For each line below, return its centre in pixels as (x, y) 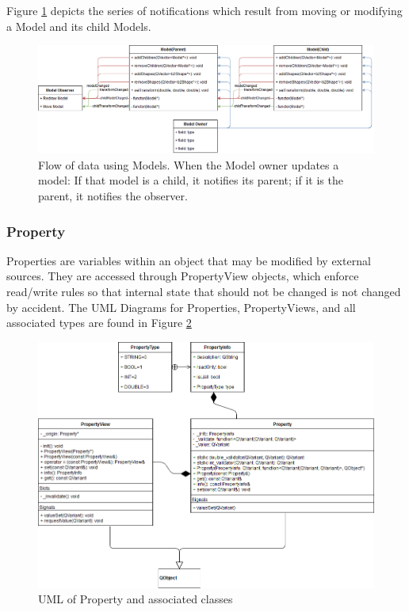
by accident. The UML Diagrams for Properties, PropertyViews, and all (181, 307)
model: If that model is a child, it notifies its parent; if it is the (191, 180)
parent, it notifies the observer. (113, 196)
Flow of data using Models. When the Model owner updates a (189, 164)
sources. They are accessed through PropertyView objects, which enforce (183, 276)
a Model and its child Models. (79, 26)
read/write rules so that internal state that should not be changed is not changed (204, 292)
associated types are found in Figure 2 (99, 323)
